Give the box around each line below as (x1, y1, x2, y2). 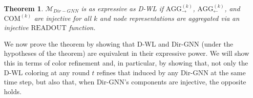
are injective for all (34, 13, 91, 23)
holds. (4, 86, 21, 96)
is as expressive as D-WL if (81, 3, 164, 13)
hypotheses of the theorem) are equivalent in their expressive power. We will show (4, 48, 250, 58)
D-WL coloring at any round (4, 67, 90, 77)
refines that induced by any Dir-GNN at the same (96, 67, 246, 77)
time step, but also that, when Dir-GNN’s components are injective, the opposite (4, 77, 246, 87)
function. (69, 22, 96, 33)
